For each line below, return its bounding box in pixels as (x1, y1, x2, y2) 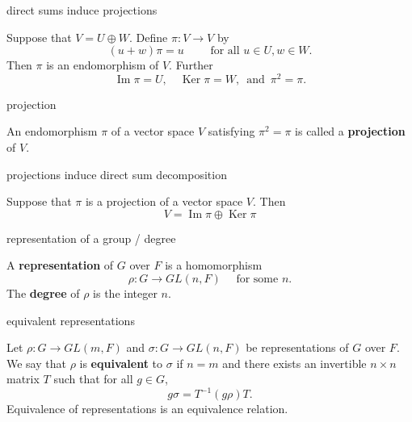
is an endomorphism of (46, 56, 159, 73)
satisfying (208, 123, 255, 140)
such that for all (53, 370, 133, 387)
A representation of (6, 257, 114, 274)
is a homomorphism (165, 257, 263, 274)
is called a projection (295, 123, 406, 140)
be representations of (246, 339, 349, 356)
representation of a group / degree (6, 229, 176, 246)
